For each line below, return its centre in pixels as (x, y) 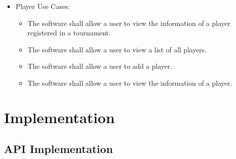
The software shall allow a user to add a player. (100, 66)
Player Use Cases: (43, 6)
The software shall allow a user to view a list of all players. (117, 49)
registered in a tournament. (69, 33)
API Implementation (59, 149)
